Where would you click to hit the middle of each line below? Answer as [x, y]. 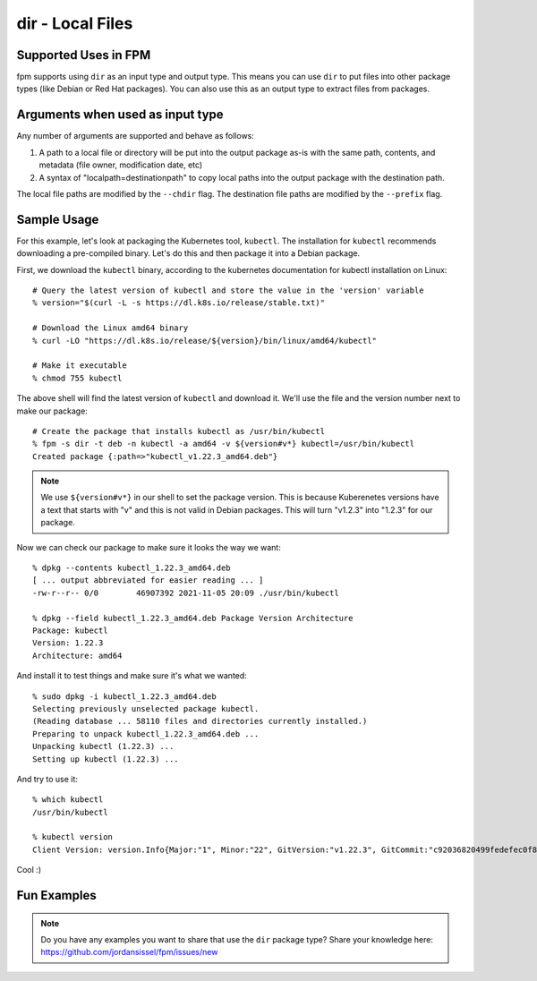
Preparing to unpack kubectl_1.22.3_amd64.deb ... [146, 734]
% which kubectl [68, 800]
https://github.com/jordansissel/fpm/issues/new [129, 952]
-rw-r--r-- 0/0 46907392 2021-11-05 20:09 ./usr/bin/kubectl [186, 593]
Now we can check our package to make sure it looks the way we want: [149, 547]
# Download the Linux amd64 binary [111, 328]
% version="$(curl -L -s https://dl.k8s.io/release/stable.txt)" [179, 303]
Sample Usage [58, 219]
